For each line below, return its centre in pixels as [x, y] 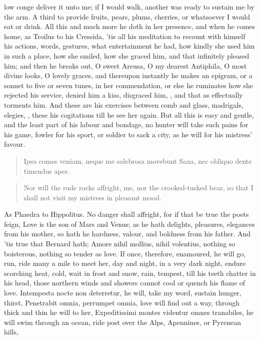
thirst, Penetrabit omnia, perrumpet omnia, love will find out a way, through [122, 302]
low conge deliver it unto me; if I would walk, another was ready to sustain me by [129, 7]
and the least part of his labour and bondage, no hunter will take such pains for [126, 124]
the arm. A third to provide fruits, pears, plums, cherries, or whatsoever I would [127, 16]
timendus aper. [47, 171]
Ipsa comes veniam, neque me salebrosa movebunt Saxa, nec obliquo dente [138, 160]
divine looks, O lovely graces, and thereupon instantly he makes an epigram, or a [128, 75]
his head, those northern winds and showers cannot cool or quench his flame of [125, 283]
